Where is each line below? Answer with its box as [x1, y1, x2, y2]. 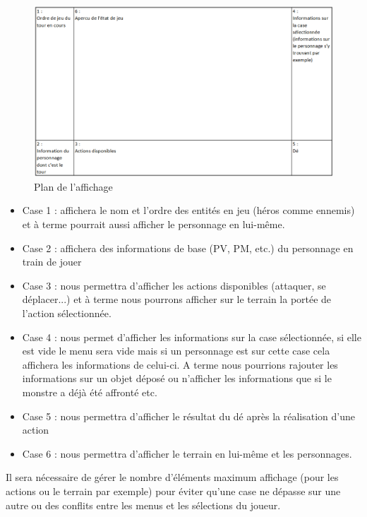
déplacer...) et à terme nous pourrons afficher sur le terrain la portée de [22, 292, 332, 307]
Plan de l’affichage [34, 179, 113, 194]
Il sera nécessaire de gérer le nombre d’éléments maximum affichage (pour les [6, 470, 339, 485]
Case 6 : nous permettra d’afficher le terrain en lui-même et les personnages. [22, 446, 352, 460]
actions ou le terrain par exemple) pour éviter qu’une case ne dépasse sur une [6, 483, 341, 498]
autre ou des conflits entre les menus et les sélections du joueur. [6, 497, 281, 512]
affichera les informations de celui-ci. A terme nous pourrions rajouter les [22, 357, 338, 372]
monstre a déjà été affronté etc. [22, 384, 157, 399]
